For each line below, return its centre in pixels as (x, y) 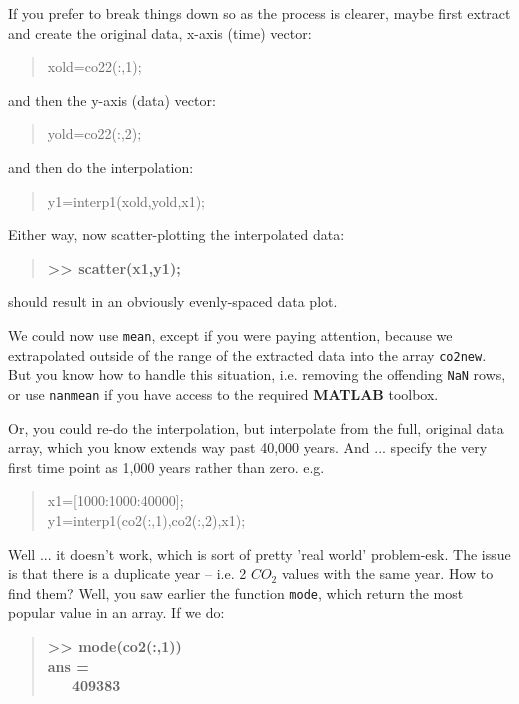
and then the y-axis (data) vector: (112, 99)
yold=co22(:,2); (94, 133)
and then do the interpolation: (101, 166)
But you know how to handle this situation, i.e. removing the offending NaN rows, (257, 374)
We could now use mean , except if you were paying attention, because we (230, 334)
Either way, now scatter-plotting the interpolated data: (176, 234)
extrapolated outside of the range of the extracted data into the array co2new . (247, 354)
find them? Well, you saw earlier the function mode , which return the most (236, 592)
